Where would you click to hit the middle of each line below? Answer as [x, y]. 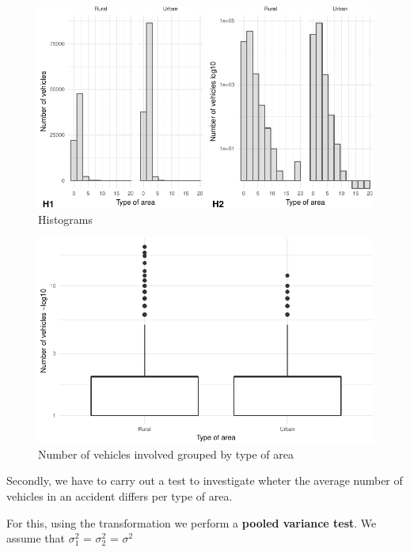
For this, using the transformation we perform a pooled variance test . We [192, 522]
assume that [36, 538]
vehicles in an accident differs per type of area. [120, 496]
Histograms [66, 219]
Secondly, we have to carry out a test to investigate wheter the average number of [205, 480]
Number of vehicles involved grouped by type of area [166, 454]
